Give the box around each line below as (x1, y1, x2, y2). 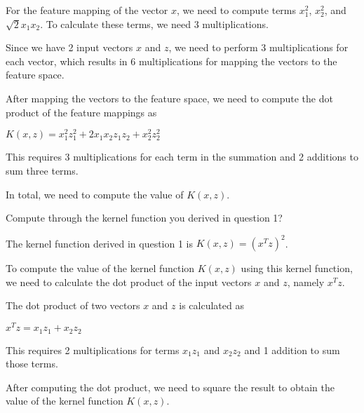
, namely (287, 274, 325, 289)
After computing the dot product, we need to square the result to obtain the (6, 379, 335, 394)
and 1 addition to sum (244, 342, 340, 357)
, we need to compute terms (177, 3, 297, 17)
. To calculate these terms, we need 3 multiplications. (40, 16, 269, 31)
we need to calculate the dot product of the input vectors (6, 274, 252, 289)
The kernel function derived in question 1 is (6, 236, 194, 250)
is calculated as (179, 298, 244, 313)
